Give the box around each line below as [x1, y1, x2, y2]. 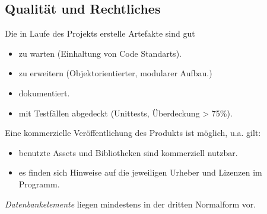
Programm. [18, 177, 60, 190]
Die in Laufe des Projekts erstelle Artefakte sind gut [5, 27, 195, 40]
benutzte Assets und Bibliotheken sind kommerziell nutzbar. [18, 146, 238, 158]
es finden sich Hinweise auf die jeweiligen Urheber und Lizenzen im [18, 166, 262, 179]
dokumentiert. [18, 86, 70, 99]
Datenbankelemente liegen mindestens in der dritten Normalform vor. [5, 197, 256, 210]
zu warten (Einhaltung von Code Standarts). [18, 47, 182, 59]
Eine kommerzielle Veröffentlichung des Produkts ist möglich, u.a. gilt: [5, 127, 261, 139]
